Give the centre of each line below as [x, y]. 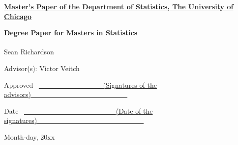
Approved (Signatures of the [80, 85]
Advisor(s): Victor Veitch [42, 68]
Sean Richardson [29, 52]
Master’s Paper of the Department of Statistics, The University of [119, 6]
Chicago [18, 16]
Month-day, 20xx [30, 136]
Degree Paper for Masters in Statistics [71, 33]
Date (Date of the [78, 110]
